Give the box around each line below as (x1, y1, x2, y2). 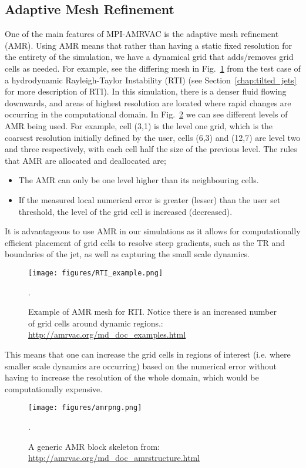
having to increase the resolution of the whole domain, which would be (5, 371, 259, 383)
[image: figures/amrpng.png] (28, 403, 142, 412)
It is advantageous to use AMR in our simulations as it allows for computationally (5, 225, 301, 237)
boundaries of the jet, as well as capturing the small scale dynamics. (5, 248, 250, 260)
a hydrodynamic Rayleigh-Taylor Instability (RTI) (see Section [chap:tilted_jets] (5, 73, 297, 86)
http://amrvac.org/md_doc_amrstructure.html (28, 452, 200, 464)
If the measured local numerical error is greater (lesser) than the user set (18, 193, 281, 206)
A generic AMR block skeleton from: (28, 440, 160, 452)
